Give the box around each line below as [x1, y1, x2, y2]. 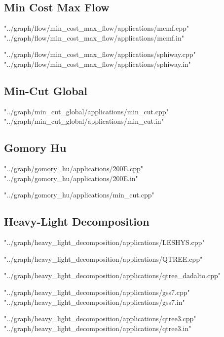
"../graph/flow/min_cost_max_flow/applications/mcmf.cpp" [4, 23, 189, 33]
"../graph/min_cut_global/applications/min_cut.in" [4, 116, 164, 126]
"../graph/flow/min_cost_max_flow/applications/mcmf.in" [4, 32, 184, 43]
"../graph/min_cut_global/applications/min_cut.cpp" [4, 106, 169, 116]
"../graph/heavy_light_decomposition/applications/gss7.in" [4, 296, 185, 307]
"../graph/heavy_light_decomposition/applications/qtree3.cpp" [4, 313, 196, 324]
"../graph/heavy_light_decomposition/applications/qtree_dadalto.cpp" [4, 270, 221, 281]
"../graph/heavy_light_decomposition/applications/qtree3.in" [4, 323, 191, 333]
